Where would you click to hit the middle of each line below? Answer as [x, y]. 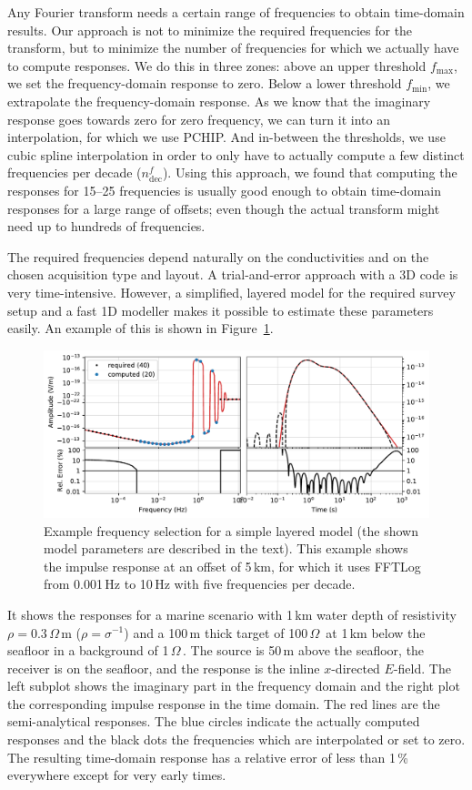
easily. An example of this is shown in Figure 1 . [141, 328]
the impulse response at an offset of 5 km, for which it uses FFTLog [232, 566]
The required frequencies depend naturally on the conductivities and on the [218, 256]
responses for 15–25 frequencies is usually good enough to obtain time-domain [224, 190]
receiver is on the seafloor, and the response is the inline [164, 668]
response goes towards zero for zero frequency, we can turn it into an [199, 119]
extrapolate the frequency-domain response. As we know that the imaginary [219, 101]
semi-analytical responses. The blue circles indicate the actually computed [214, 721]
